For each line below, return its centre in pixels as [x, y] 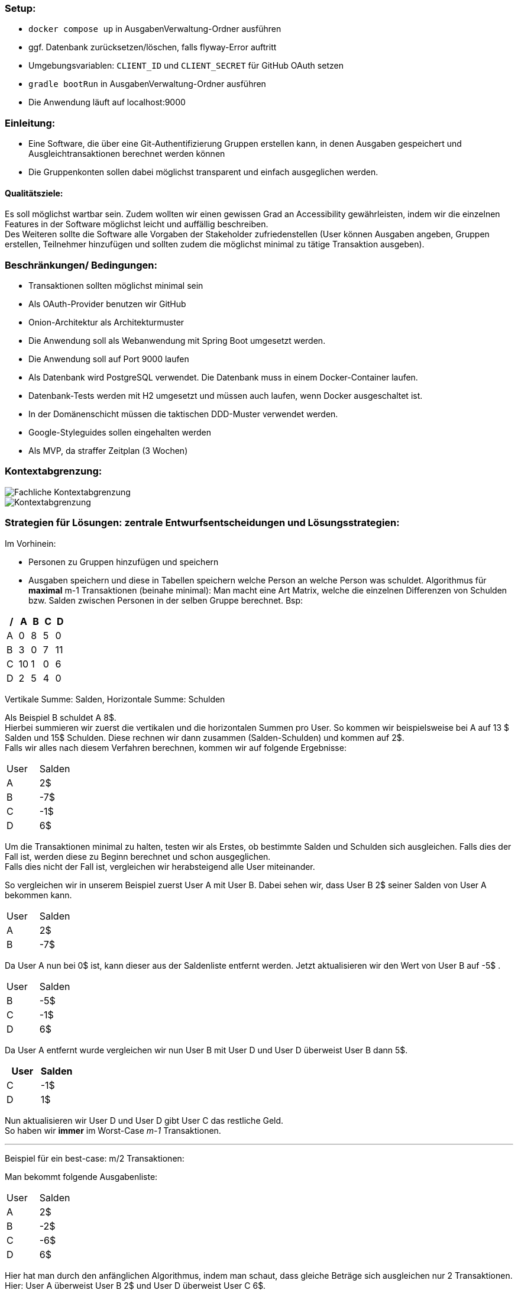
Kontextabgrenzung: [54, 471]
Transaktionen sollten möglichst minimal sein [116, 286]
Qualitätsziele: [34, 193]
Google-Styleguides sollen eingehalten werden [120, 433]
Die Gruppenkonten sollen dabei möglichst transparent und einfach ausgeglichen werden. [203, 172]
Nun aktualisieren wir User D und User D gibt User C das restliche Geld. [144, 1120]
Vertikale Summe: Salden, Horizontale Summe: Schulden [115, 699]
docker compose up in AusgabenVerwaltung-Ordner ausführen [155, 29]
